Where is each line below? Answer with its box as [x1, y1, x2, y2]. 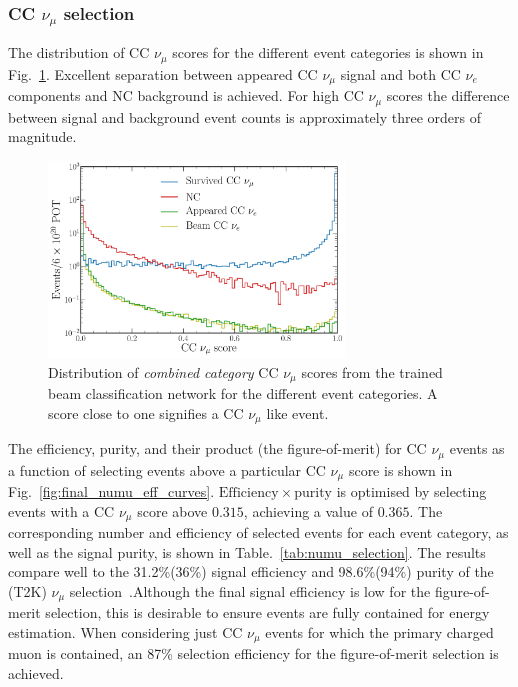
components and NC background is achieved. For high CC [8, 85, 364, 106]
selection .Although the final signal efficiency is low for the [69, 580, 431, 601]
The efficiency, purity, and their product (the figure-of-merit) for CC [8, 438, 427, 459]
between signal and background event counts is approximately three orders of [8, 106, 482, 127]
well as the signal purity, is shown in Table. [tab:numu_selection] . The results [8, 541, 486, 562]
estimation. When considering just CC [8, 621, 243, 642]
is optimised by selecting [336, 480, 487, 501]
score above [137, 500, 208, 521]
